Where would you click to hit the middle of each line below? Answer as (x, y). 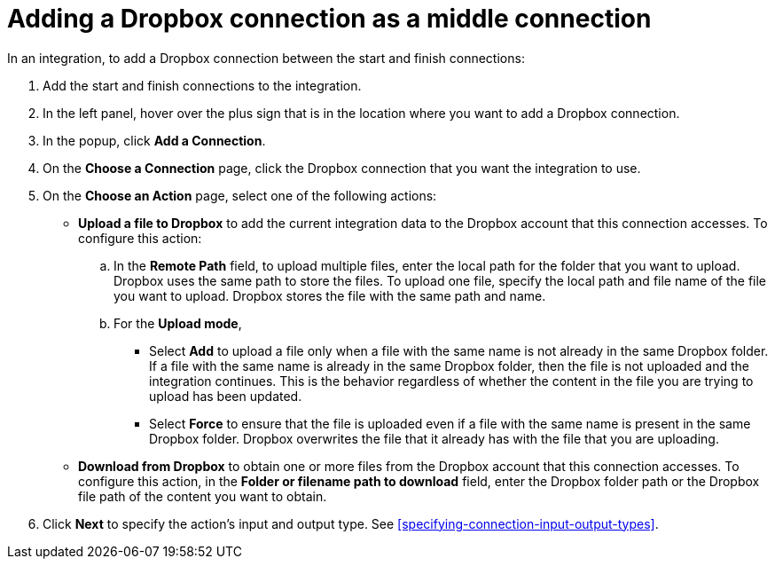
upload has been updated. (226, 396)
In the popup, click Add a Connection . (154, 140)
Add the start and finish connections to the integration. (202, 85)
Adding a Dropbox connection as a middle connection (329, 19)
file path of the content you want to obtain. (203, 496)
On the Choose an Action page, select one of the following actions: (240, 195)
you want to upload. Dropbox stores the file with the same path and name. (330, 295)
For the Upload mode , (178, 323)
